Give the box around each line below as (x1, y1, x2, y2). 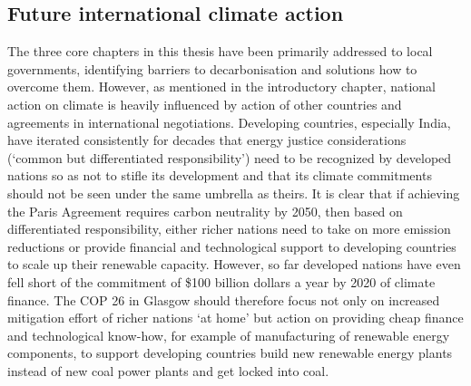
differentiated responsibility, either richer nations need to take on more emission (7, 219, 451, 238)
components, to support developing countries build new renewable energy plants (7, 343, 453, 362)
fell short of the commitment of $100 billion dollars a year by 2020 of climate (7, 272, 436, 291)
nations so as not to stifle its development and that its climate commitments (7, 166, 432, 185)
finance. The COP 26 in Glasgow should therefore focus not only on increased (7, 290, 440, 309)
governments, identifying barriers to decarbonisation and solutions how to (7, 59, 417, 78)
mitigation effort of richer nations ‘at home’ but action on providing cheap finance (7, 308, 464, 327)
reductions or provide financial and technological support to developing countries (7, 236, 456, 256)
